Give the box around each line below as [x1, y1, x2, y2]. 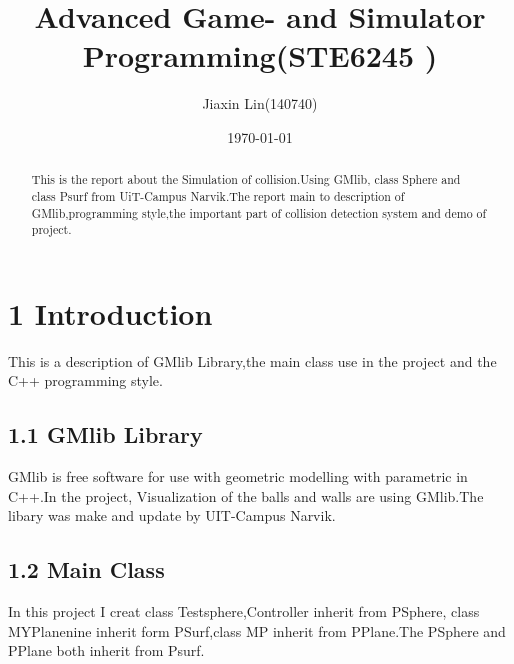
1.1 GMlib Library [8, 419, 203, 450]
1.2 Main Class [8, 554, 165, 585]
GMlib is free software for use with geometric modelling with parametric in [8, 466, 468, 487]
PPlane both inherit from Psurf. [8, 640, 205, 661]
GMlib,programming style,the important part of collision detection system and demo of [31, 204, 487, 221]
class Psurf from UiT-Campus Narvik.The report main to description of [31, 187, 405, 204]
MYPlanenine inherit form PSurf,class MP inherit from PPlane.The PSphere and [8, 620, 506, 641]
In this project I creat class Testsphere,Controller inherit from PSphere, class [8, 601, 480, 622]
